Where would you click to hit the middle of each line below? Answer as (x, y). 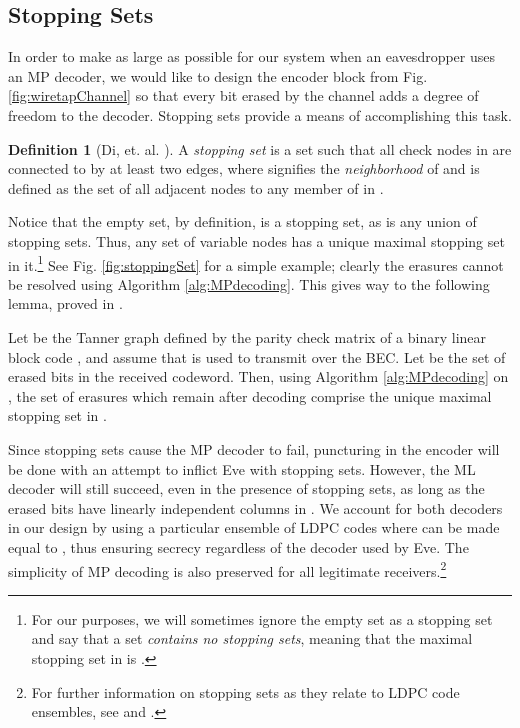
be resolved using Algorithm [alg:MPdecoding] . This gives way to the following (249, 283)
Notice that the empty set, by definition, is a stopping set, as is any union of (242, 221)
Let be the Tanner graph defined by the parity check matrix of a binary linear (247, 336)
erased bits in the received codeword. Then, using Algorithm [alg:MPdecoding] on (258, 376)
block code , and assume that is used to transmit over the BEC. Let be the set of (257, 356)
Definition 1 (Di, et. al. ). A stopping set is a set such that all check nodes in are (260, 148)
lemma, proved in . (65, 303)
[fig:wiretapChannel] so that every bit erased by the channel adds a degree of (243, 95)
